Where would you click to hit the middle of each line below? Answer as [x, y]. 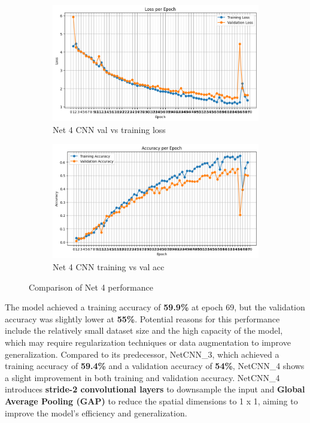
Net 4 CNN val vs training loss [109, 129]
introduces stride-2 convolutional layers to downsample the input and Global [155, 389]
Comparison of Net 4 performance [91, 287]
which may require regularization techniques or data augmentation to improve [148, 342]
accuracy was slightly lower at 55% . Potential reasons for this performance [142, 318]
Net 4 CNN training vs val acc [109, 266]
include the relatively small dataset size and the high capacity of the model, [144, 330]
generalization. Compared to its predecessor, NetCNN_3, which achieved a [142, 354]
